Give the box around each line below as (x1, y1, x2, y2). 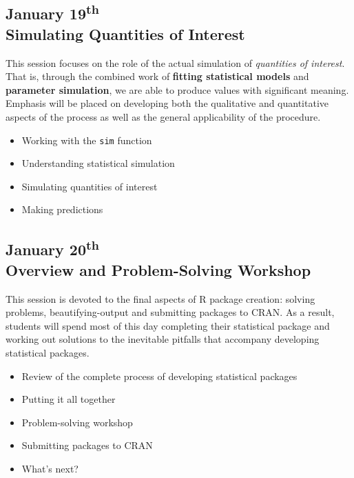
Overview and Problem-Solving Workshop (6, 259, 311, 280)
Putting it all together (21, 392, 116, 406)
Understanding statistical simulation (21, 156, 175, 170)
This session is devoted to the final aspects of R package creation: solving (6, 291, 315, 306)
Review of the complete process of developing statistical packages (21, 368, 298, 383)
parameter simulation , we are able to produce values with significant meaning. (6, 82, 349, 97)
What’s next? (21, 461, 79, 475)
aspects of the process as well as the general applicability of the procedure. (6, 109, 321, 123)
